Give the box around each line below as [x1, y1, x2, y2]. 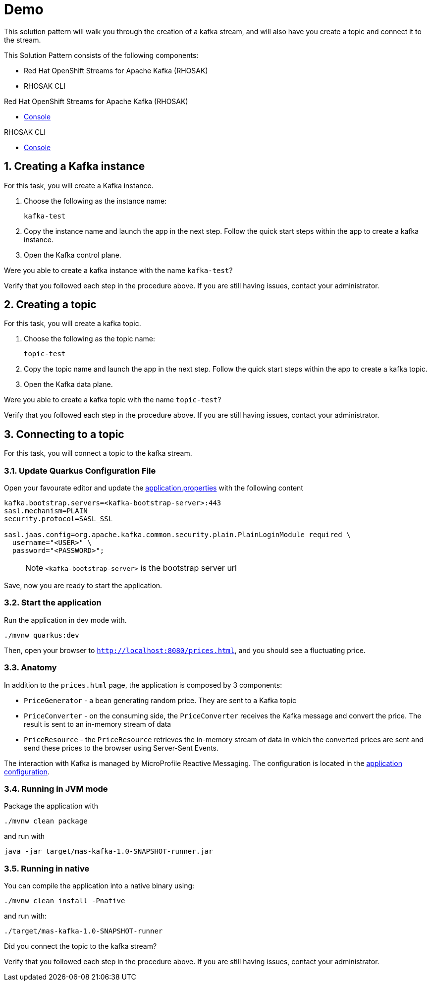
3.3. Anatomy [4, 662, 57, 673]
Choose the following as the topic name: [24, 334, 155, 343]
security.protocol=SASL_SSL [4, 515, 113, 523]
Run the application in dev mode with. [4, 615, 127, 624]
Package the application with [4, 802, 99, 811]
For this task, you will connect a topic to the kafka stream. [4, 449, 192, 458]
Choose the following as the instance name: [24, 196, 167, 205]
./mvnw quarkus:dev [4, 631, 79, 639]
